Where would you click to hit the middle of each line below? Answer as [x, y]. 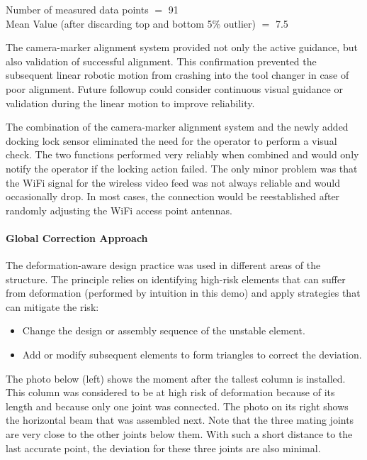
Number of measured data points [77, 9]
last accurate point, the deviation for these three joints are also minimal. [163, 448]
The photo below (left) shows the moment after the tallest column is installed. [176, 378]
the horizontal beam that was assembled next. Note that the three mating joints [180, 420]
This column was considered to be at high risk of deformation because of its [170, 392]
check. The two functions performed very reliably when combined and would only [182, 154]
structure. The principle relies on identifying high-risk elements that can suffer [176, 279]
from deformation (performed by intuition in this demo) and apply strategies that [183, 293]
